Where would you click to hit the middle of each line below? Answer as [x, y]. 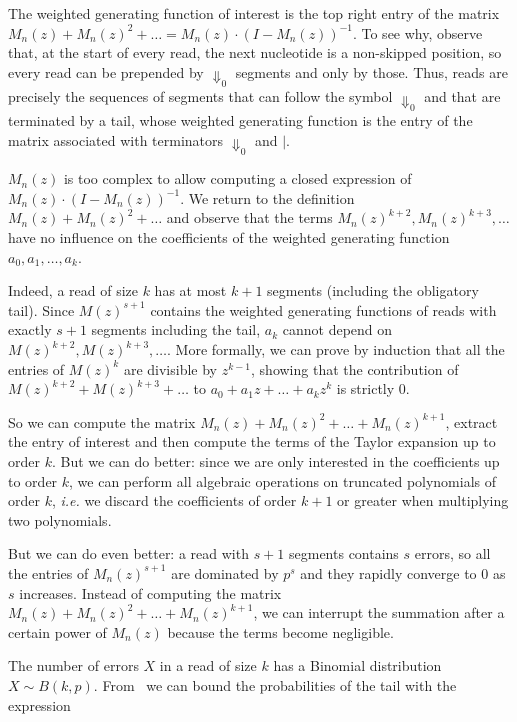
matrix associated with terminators [116, 139]
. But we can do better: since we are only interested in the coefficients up [275, 460]
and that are [462, 96]
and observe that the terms [249, 217]
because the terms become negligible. [280, 631]
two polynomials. [60, 519]
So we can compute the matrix [102, 421]
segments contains [344, 553]
